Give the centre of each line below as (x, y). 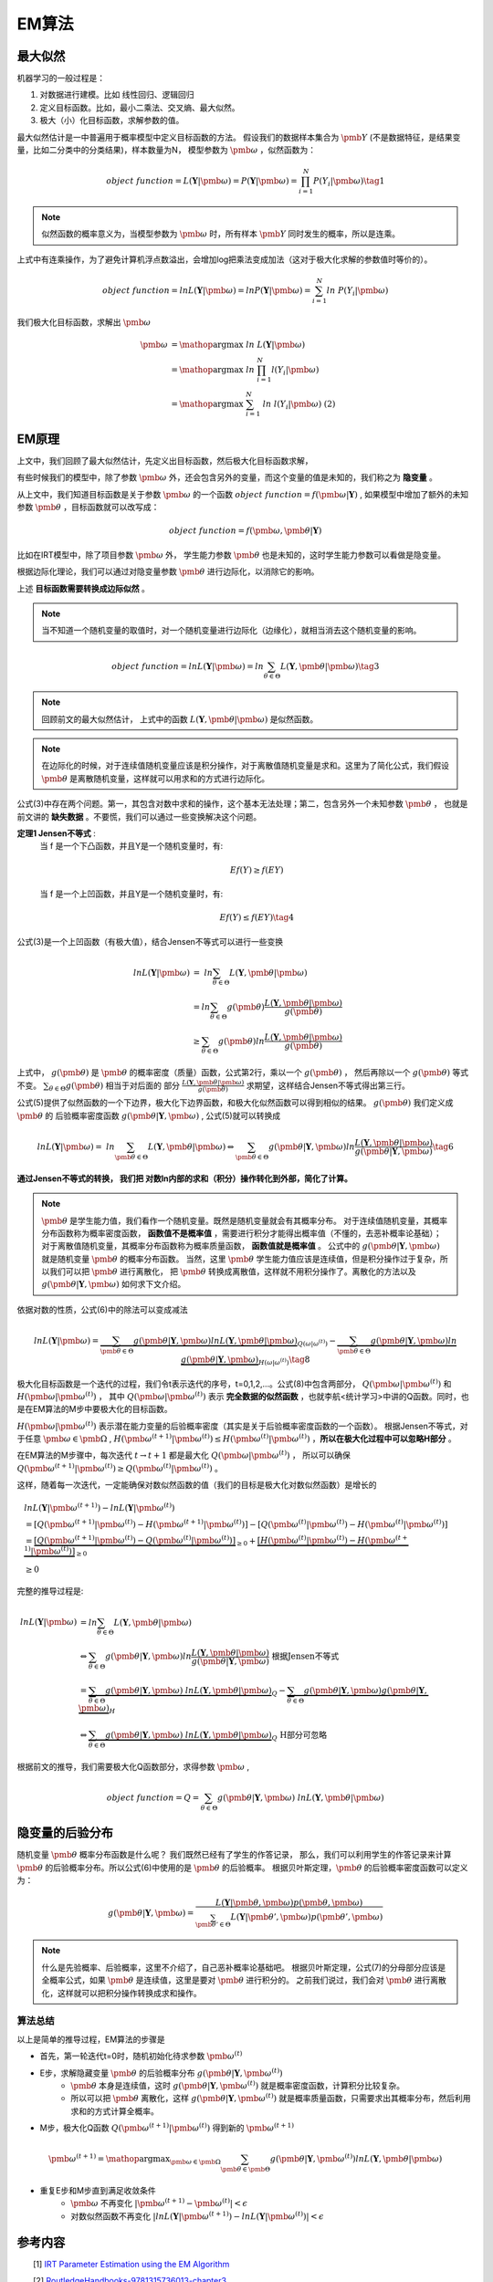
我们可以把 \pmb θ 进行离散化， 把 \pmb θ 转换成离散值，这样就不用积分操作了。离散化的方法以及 (232, 1272)
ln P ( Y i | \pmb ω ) (357, 291)
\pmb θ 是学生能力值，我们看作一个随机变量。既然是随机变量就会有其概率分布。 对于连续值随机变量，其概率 (245, 1220)
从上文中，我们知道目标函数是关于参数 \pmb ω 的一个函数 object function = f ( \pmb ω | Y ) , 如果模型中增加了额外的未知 (243, 494)
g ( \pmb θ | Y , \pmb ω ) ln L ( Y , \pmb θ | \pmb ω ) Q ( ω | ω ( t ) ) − (235, 1342)
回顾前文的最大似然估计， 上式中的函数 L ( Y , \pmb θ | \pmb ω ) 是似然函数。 (180, 719)
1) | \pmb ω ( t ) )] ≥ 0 (56, 1551)
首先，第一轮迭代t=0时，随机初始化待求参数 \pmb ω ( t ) (141, 2056)
